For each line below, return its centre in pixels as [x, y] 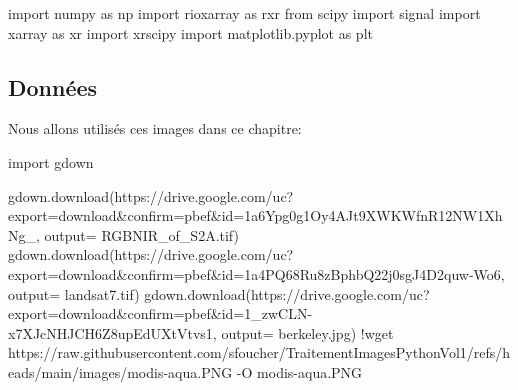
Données [53, 86]
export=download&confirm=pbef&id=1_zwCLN [158, 313]
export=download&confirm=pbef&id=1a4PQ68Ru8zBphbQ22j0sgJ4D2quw [238, 273]
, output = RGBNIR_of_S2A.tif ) [137, 234]
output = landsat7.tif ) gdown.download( [129, 293]
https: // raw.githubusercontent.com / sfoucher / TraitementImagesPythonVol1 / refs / [255, 352]
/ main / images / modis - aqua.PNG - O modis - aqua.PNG [198, 371]
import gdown [51, 161]
